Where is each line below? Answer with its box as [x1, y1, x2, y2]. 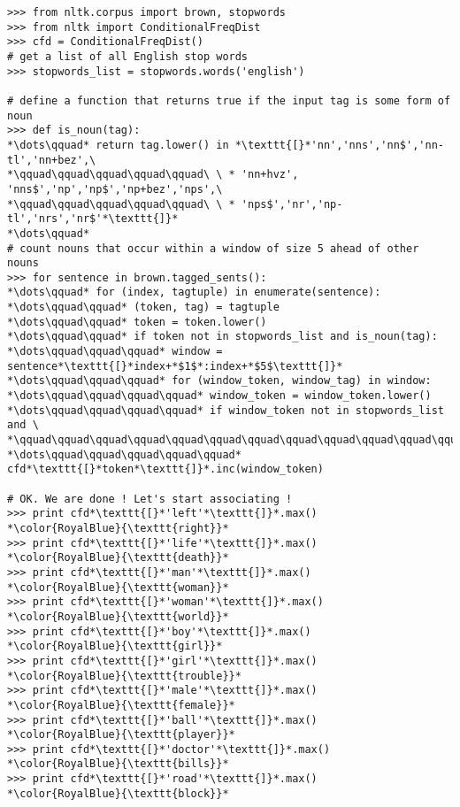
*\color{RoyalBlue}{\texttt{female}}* [7, 698, 235, 711]
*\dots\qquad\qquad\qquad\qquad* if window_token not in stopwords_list [7, 403, 444, 417]
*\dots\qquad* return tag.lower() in [7, 138, 229, 151]
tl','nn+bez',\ [7, 153, 96, 166]
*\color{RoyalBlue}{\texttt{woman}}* [7, 580, 229, 594]
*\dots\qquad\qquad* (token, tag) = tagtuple [7, 301, 280, 314]
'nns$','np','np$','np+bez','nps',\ [7, 182, 223, 196]
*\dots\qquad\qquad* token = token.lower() [7, 315, 267, 328]
